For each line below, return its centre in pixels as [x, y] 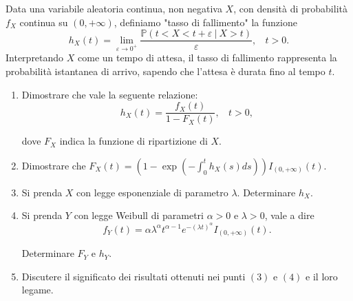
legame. [38, 290]
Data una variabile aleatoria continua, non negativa [114, 8]
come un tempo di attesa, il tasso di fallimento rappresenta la [207, 58]
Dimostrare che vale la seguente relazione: [110, 94]
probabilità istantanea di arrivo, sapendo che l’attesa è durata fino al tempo [165, 71]
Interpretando [35, 58]
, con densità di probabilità [290, 8]
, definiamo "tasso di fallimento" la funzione [205, 22]
